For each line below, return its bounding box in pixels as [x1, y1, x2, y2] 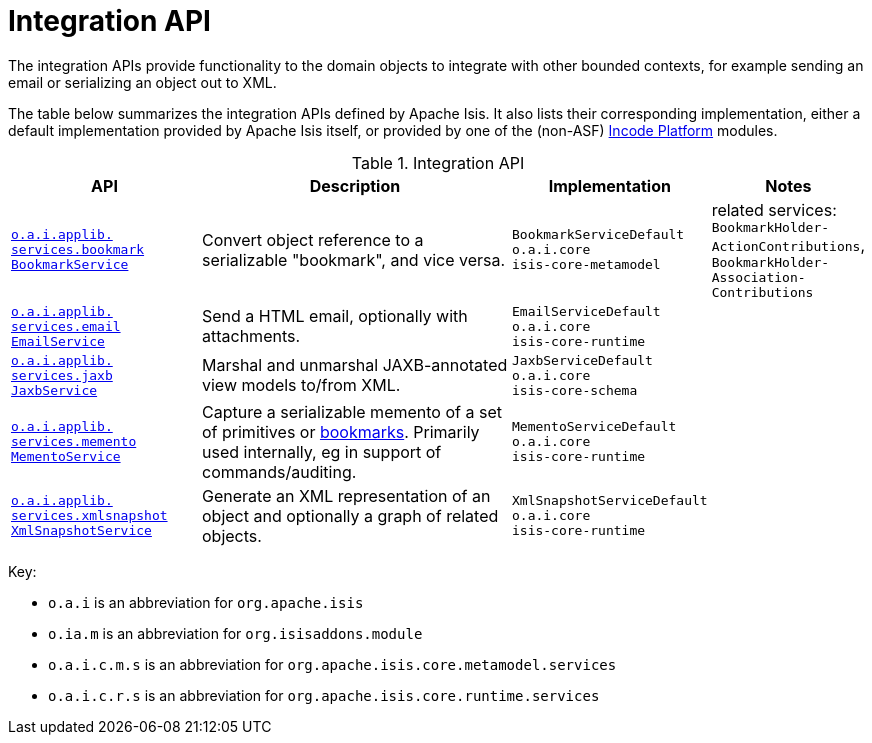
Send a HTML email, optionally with [202, 306, 468, 327]
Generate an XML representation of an [202, 485, 491, 506]
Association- [711, 269, 806, 285]
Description [309, 175, 401, 196]
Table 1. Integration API [351, 152, 525, 173]
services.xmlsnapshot [11, 508, 168, 524]
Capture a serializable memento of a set [202, 401, 502, 422]
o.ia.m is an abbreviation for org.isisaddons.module [48, 624, 423, 642]
